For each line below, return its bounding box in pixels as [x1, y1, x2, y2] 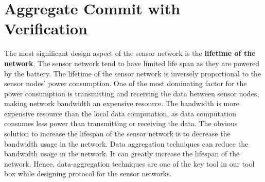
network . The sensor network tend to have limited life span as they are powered [4, 57, 259, 68]
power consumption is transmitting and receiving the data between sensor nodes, [4, 88, 259, 98]
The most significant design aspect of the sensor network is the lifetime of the [4, 48, 256, 58]
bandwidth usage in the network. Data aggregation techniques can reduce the [4, 138, 249, 149]
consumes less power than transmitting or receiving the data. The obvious [4, 118, 238, 129]
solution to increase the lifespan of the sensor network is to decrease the [4, 128, 231, 139]
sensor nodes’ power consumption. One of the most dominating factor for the [4, 78, 247, 89]
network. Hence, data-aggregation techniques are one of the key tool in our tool [4, 158, 255, 169]
